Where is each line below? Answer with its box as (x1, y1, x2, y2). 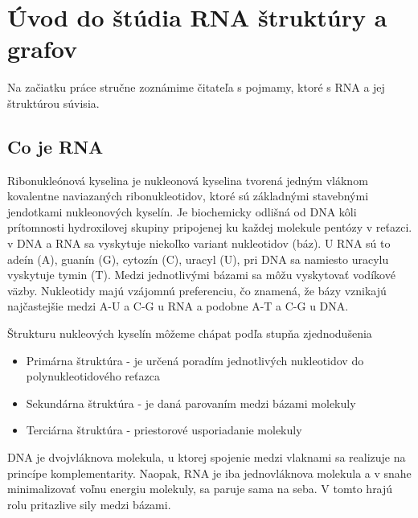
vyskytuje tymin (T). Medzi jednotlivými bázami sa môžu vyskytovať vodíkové (7, 266, 395, 283)
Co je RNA (7, 134, 104, 158)
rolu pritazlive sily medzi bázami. (7, 495, 171, 512)
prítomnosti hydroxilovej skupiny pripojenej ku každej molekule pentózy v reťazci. (7, 219, 412, 236)
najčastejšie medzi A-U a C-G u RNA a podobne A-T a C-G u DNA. (7, 298, 349, 314)
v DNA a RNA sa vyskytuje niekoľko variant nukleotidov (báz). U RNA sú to (7, 235, 391, 252)
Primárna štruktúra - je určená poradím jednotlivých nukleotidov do (26, 351, 364, 368)
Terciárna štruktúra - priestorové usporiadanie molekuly (26, 421, 302, 438)
